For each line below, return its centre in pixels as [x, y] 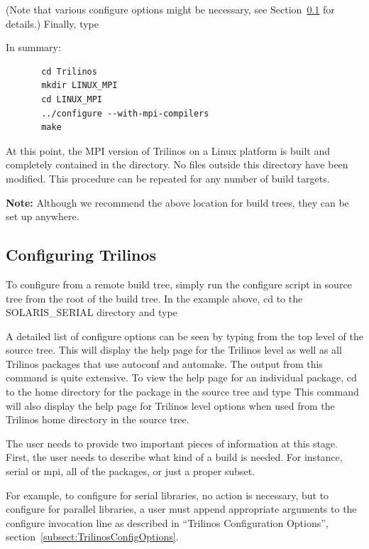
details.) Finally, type [52, 23]
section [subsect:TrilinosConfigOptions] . [92, 537]
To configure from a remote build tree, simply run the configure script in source [179, 284]
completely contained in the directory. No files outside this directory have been [177, 164]
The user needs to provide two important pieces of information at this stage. [172, 443]
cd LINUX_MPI [72, 99]
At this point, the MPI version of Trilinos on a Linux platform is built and [168, 150]
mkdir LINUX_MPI [79, 86]
